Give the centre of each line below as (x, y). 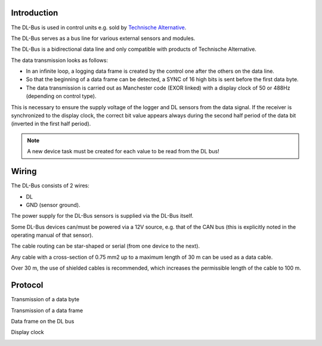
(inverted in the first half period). (51, 124)
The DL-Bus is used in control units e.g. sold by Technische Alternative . (99, 27)
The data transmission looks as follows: (60, 60)
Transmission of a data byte (45, 299)
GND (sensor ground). (53, 205)
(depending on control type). (61, 96)
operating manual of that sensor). (52, 235)
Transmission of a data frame (47, 310)
